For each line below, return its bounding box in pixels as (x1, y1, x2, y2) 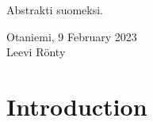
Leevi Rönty (6, 44, 66, 60)
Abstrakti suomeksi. (6, 2, 103, 17)
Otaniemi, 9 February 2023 (6, 28, 137, 44)
